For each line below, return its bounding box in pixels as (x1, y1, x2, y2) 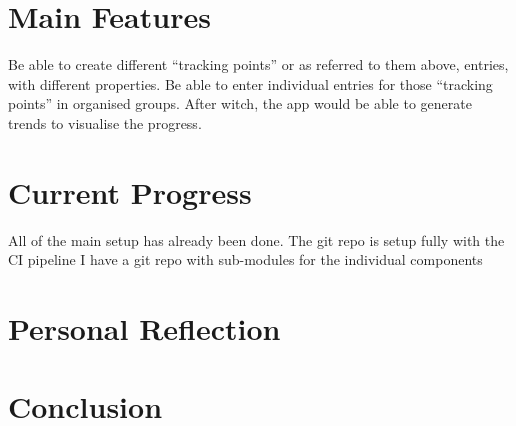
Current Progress (8, 171, 252, 212)
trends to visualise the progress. (8, 112, 202, 133)
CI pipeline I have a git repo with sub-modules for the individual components (8, 249, 483, 270)
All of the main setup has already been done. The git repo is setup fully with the (8, 229, 505, 250)
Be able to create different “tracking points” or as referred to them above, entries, (8, 54, 509, 75)
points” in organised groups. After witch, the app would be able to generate (8, 93, 472, 114)
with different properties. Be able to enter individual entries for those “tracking (8, 73, 493, 94)
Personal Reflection (8, 308, 281, 348)
